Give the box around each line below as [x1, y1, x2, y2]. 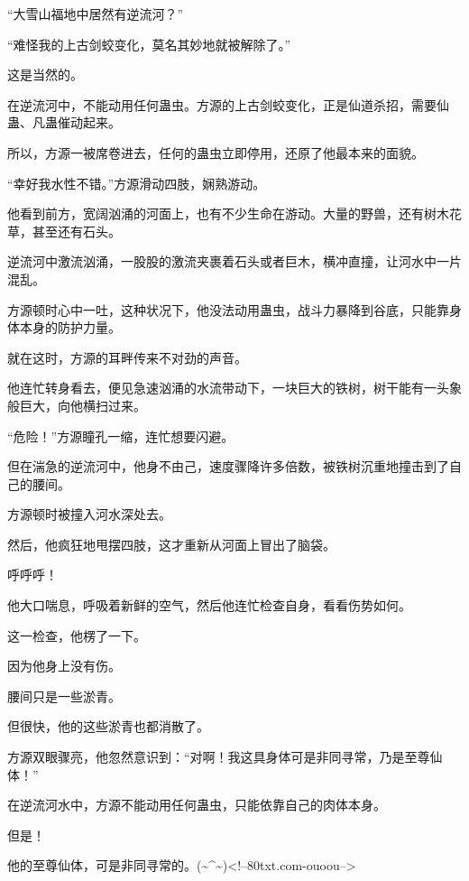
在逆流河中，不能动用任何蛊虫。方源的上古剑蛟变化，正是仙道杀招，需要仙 [7, 95, 449, 114]
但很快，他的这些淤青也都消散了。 [7, 717, 209, 736]
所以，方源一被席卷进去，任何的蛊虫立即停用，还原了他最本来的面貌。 [7, 143, 424, 162]
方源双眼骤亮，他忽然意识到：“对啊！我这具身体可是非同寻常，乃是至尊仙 [7, 747, 443, 766]
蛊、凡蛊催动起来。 [7, 113, 121, 132]
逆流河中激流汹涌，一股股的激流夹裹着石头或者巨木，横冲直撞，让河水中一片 [7, 252, 462, 271]
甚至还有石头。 [32, 221, 121, 240]
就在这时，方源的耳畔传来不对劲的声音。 [7, 348, 247, 366]
